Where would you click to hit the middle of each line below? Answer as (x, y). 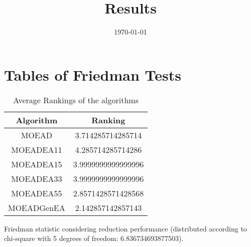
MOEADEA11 (37, 149)
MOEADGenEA (37, 207)
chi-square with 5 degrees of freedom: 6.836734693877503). (94, 238)
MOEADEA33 (37, 178)
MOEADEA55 (37, 193)
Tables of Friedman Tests (93, 74)
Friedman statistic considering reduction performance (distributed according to (125, 228)
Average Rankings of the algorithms (76, 100)
